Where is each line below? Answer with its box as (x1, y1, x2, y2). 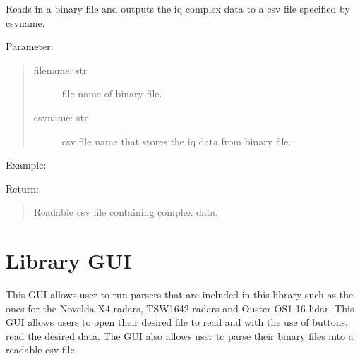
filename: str (33, 62, 88, 77)
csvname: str (33, 109, 88, 124)
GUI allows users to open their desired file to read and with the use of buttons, (6, 315, 348, 329)
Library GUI (6, 246, 132, 275)
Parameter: (6, 39, 54, 54)
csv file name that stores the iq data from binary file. (61, 133, 292, 148)
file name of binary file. (61, 86, 162, 101)
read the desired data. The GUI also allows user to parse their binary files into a (6, 328, 354, 343)
